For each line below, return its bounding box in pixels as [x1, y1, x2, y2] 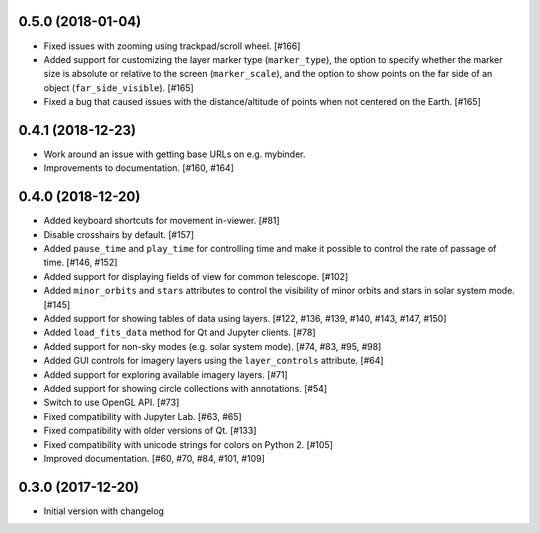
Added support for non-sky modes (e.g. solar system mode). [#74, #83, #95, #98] [43, 340, 382, 352]
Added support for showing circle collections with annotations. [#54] [43, 382, 328, 394]
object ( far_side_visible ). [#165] [43, 81, 194, 94]
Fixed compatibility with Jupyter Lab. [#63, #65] [43, 410, 242, 422]
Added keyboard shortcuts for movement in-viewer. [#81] [43, 215, 280, 227]
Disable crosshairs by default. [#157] [43, 228, 195, 240]
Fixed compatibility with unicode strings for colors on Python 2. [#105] [43, 438, 334, 450]
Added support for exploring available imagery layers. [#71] [43, 368, 289, 380]
